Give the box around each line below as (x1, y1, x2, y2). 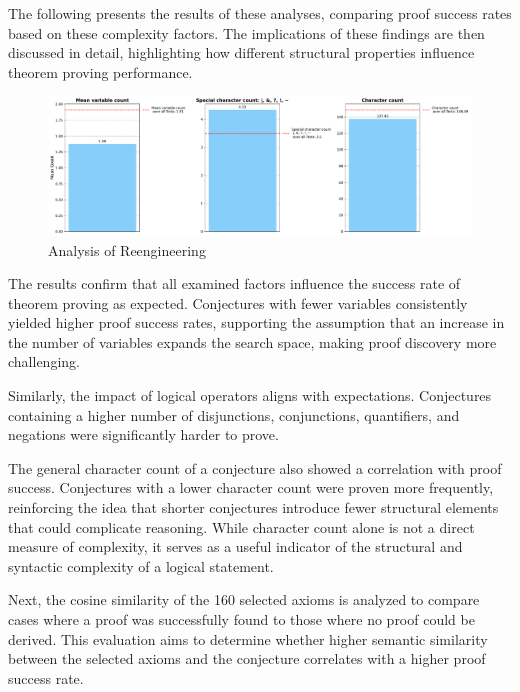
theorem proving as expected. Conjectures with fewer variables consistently (8, 292, 468, 313)
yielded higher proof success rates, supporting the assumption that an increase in (8, 312, 505, 333)
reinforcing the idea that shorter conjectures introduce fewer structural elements (8, 497, 499, 518)
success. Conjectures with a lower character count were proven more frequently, (8, 477, 494, 498)
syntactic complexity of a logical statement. (8, 555, 274, 576)
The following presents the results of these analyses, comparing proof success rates (8, 3, 512, 23)
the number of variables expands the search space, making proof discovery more (8, 331, 497, 352)
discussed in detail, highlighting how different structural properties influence (8, 42, 475, 63)
